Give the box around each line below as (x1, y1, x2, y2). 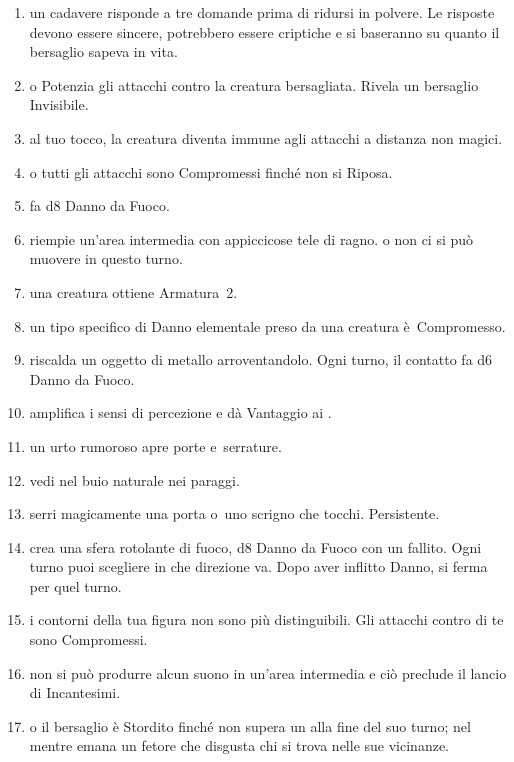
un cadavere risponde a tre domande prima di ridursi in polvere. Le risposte (29, 2, 495, 22)
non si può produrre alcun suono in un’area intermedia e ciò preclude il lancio (29, 662, 507, 683)
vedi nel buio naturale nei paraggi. (29, 469, 240, 490)
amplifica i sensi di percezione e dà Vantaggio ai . (29, 402, 332, 423)
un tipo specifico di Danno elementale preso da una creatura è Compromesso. (29, 315, 506, 336)
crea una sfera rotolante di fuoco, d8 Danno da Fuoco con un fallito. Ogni (29, 536, 482, 557)
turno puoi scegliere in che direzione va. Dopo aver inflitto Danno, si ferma (29, 556, 488, 577)
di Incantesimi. (29, 682, 121, 703)
